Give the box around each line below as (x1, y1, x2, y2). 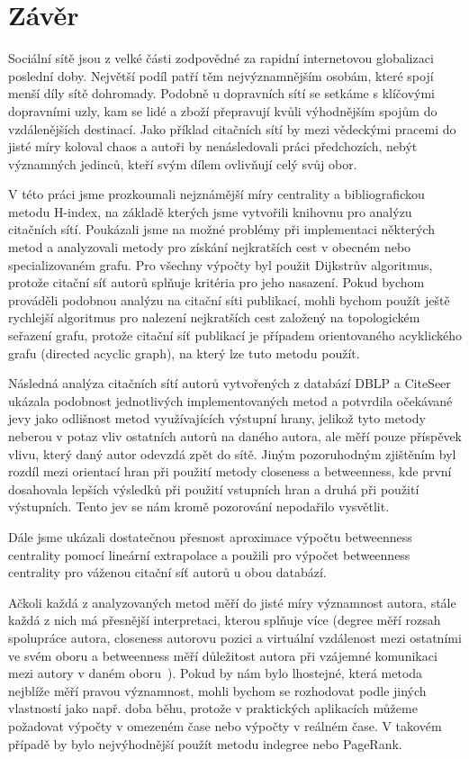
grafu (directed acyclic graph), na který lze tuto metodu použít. (8, 343, 360, 362)
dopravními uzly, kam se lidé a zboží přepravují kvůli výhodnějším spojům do (8, 101, 437, 120)
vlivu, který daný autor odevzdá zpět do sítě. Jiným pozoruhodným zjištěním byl (8, 444, 456, 463)
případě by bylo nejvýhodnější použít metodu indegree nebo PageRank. (8, 734, 402, 753)
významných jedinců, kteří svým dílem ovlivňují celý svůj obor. (8, 154, 357, 173)
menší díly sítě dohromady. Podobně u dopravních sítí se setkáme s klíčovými (8, 84, 436, 103)
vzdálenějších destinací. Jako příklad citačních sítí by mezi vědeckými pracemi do (8, 119, 456, 138)
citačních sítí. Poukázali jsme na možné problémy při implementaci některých (8, 220, 436, 239)
